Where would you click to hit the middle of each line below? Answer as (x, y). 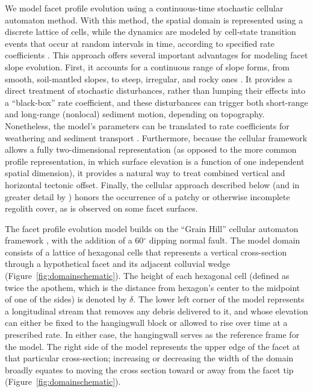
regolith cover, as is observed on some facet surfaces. (101, 208)
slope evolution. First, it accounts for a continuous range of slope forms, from (147, 66)
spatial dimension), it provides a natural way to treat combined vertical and (145, 173)
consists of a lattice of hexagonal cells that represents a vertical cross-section (146, 252)
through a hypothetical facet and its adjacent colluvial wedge (118, 264)
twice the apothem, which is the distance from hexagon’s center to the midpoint (153, 287)
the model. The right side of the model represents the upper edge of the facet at (153, 346)
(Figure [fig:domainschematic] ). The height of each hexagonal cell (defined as (147, 276)
